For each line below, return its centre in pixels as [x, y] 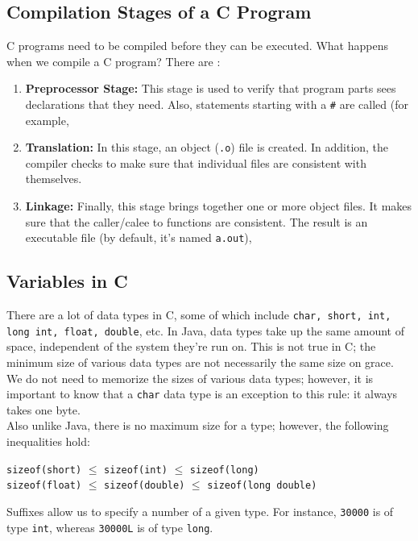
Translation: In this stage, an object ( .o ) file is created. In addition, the [207, 147]
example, [47, 120]
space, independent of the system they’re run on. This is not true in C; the [191, 346]
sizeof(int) [136, 470]
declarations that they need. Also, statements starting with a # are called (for [217, 104]
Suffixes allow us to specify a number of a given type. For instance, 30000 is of [200, 511]
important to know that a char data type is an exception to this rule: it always [202, 394]
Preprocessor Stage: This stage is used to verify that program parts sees [211, 88]
